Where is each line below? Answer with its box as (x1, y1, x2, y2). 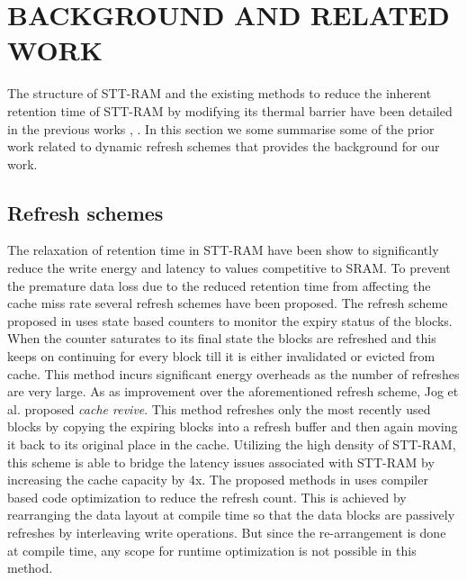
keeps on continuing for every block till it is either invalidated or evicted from (7, 347, 436, 366)
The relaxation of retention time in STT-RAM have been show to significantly (7, 240, 439, 259)
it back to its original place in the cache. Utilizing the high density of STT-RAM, (7, 435, 456, 454)
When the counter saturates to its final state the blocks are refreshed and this (7, 329, 436, 348)
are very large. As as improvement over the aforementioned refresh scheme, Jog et (7, 382, 459, 401)
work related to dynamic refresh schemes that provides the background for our (7, 137, 440, 156)
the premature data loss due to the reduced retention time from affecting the (7, 276, 431, 295)
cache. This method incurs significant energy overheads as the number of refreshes (7, 364, 460, 383)
